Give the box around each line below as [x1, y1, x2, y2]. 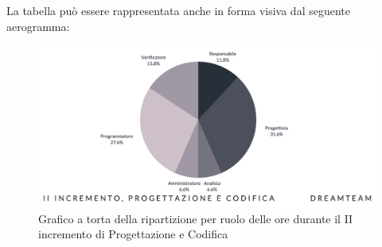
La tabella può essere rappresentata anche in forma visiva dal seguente [6, 2, 350, 18]
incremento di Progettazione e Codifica [38, 226, 228, 242]
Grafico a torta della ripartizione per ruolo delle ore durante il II [38, 210, 353, 226]
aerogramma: [6, 17, 70, 34]
